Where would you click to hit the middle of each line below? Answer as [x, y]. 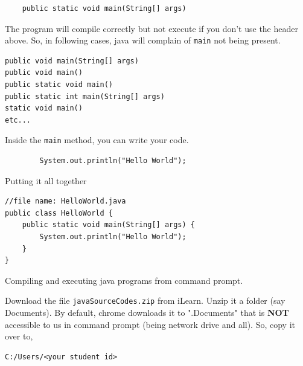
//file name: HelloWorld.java [65, 201]
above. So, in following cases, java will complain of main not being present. [143, 40]
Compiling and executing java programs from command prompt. [124, 280]
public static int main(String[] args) [85, 96]
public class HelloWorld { [59, 213]
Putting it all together [46, 180]
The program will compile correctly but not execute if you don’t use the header [151, 28]
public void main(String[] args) [72, 61]
